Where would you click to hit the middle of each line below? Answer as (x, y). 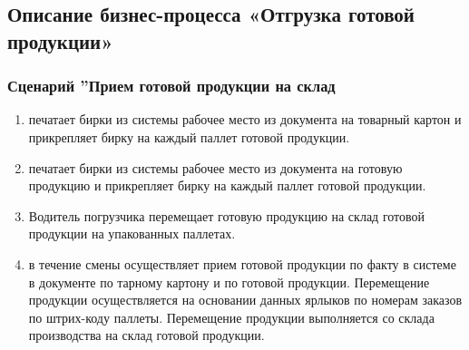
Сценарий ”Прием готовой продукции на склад (171, 86)
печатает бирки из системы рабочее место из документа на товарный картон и (245, 119)
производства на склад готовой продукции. (147, 335)
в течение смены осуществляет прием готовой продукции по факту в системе (242, 263)
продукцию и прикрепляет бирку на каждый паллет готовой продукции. (227, 185)
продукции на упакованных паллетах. (132, 233)
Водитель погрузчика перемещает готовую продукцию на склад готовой (227, 215)
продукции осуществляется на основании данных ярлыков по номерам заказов (245, 300)
